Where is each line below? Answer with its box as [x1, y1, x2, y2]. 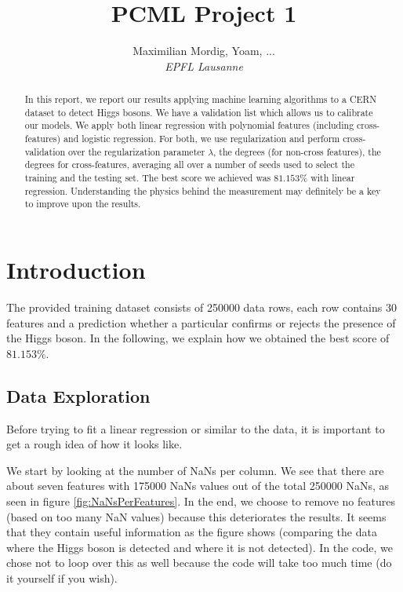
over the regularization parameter [67, 144, 205, 158]
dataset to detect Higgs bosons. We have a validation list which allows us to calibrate [24, 105, 373, 119]
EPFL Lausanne [165, 57, 243, 74]
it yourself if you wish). [6, 569, 118, 586]
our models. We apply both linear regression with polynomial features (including [24, 119, 354, 132]
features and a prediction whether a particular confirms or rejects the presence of [6, 314, 396, 331]
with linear [310, 171, 355, 185]
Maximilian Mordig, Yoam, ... [133, 42, 275, 59]
